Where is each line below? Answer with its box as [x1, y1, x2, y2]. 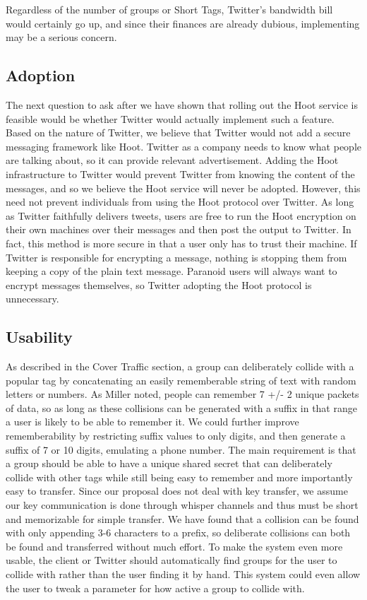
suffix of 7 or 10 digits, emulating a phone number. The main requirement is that [6, 442, 356, 457]
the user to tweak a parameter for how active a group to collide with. [6, 580, 305, 595]
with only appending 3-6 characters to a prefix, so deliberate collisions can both [6, 525, 351, 540]
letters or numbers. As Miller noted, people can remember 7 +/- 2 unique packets [6, 387, 359, 401]
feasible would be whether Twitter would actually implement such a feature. [6, 111, 335, 126]
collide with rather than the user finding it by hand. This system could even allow [6, 567, 361, 581]
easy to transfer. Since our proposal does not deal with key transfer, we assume [6, 483, 348, 498]
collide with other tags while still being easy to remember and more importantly [6, 469, 353, 484]
